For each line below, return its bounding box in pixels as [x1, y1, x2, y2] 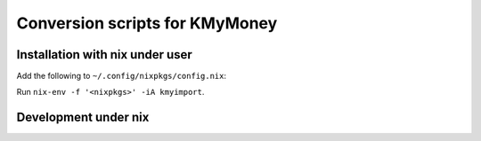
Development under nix [16, 110, 150, 125]
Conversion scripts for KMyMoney [16, 13, 278, 33]
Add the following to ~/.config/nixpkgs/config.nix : [16, 71, 227, 82]
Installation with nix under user [16, 47, 193, 62]
